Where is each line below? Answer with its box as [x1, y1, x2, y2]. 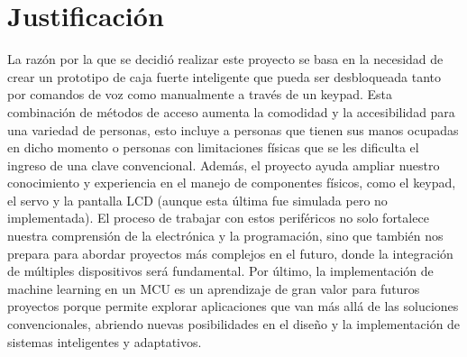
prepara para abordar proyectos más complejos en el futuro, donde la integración [7, 243, 453, 262]
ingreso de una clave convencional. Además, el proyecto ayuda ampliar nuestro [7, 155, 440, 174]
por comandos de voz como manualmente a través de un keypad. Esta [7, 85, 393, 104]
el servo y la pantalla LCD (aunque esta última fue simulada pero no [7, 190, 388, 209]
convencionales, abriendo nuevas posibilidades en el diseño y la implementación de [7, 315, 461, 334]
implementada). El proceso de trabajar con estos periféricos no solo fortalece [7, 208, 429, 227]
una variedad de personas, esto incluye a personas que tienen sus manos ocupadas [7, 120, 459, 139]
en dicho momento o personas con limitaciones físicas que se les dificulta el [7, 138, 419, 157]
